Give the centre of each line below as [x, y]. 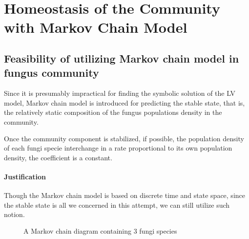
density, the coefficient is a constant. [58, 157]
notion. [14, 214]
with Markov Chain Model [96, 27]
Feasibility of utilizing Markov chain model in [122, 58]
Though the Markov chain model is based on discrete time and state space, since [124, 195]
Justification [25, 176]
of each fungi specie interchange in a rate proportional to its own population [118, 148]
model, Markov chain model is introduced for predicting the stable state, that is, [124, 102]
